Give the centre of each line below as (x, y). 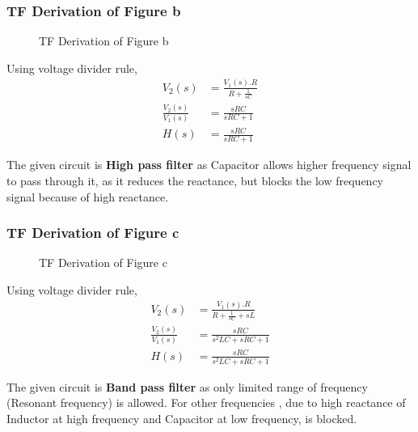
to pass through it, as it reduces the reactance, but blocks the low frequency (195, 180)
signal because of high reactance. (88, 196)
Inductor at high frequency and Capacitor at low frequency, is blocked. (182, 418)
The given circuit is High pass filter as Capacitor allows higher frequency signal (209, 165)
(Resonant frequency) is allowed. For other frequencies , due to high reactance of (206, 402)
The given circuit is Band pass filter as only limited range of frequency (187, 386)
